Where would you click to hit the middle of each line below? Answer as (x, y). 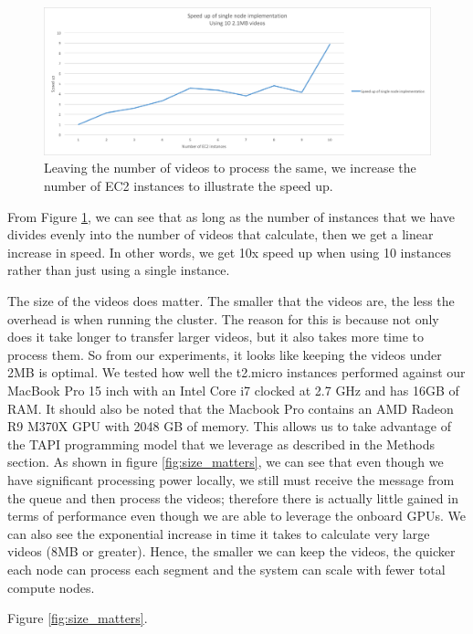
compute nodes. (51, 587)
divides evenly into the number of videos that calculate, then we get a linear (221, 234)
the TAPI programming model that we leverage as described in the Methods (221, 444)
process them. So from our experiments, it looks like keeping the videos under (225, 354)
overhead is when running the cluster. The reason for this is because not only (223, 318)
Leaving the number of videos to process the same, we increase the (230, 168)
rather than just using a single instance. (119, 270)
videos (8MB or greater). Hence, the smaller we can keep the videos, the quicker (231, 551)
